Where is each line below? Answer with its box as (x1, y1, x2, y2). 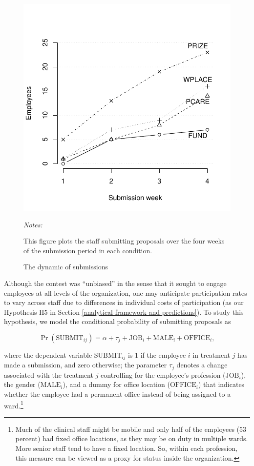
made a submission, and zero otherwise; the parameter (4, 360, 167, 370)
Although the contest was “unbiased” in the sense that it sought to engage (4, 278, 227, 288)
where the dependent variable (4, 349, 92, 360)
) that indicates (198, 379, 245, 389)
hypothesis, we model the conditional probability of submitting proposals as (4, 316, 231, 326)
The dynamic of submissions (23, 262, 108, 272)
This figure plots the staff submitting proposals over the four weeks (23, 236, 225, 246)
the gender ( (4, 379, 41, 389)
